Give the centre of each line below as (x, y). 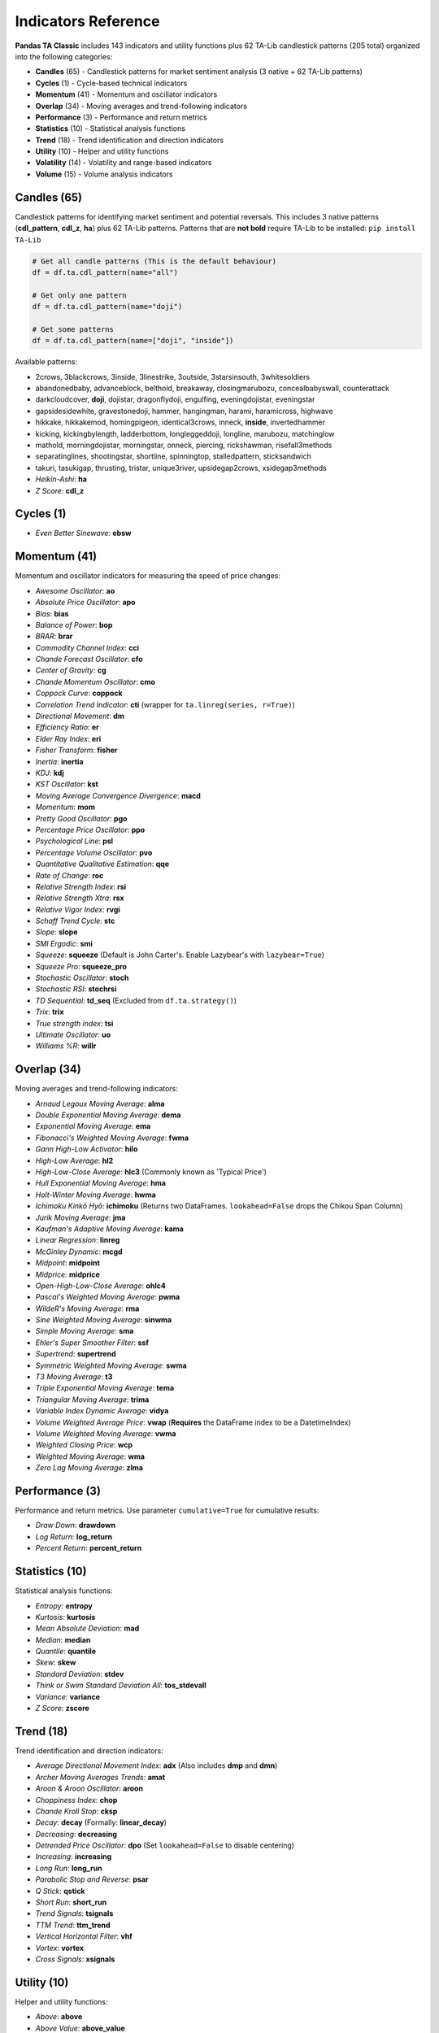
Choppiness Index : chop (76, 1800)
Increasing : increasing (74, 1857)
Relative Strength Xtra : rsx (80, 898)
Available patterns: (46, 362)
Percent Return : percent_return (89, 1548)
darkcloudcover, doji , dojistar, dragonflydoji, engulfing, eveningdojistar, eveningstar (175, 399)
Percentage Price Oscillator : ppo (90, 829)
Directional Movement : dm (80, 716)
